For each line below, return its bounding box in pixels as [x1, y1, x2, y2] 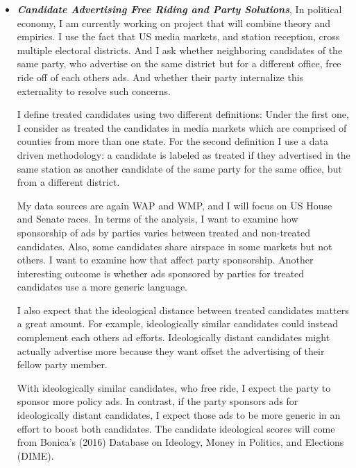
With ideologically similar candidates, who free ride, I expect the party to [17, 380, 331, 395]
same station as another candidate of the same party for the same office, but [17, 161, 342, 175]
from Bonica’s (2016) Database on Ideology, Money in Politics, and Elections [17, 435, 344, 449]
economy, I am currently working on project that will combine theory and [17, 15, 331, 30]
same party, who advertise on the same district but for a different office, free [17, 56, 341, 71]
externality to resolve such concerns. [17, 83, 171, 98]
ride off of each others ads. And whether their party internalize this [17, 69, 304, 84]
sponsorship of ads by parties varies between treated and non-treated [17, 225, 311, 239]
